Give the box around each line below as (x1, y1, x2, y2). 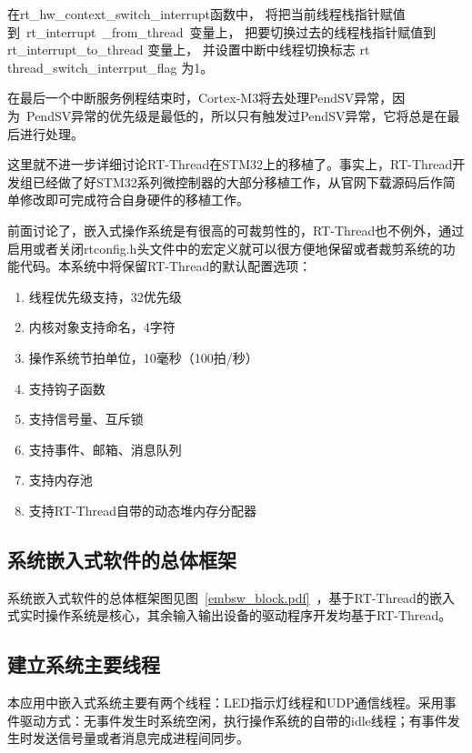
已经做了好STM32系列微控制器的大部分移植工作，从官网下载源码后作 (32, 172, 443, 191)
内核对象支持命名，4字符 (28, 317, 176, 336)
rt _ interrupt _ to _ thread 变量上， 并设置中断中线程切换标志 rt (7, 40, 370, 59)
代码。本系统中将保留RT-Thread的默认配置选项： (19, 256, 312, 276)
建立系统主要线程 (7, 650, 160, 678)
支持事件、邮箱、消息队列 (28, 439, 182, 458)
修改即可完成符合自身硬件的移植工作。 (19, 190, 249, 209)
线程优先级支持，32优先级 (28, 286, 182, 306)
